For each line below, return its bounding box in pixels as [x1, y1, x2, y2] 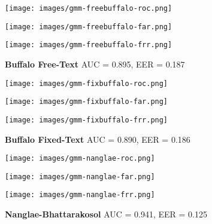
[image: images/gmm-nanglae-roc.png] [5, 154, 155, 163]
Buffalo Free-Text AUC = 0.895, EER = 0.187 [5, 57, 185, 70]
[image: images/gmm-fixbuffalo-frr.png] [5, 115, 168, 124]
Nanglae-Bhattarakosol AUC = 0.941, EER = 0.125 [5, 208, 207, 220]
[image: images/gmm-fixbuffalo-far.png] [5, 97, 168, 106]
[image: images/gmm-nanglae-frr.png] [5, 191, 155, 200]
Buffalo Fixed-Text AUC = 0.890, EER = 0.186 [5, 133, 190, 145]
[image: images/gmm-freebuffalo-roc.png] [5, 4, 172, 13]
